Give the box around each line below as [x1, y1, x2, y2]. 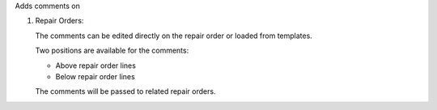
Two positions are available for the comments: [35, 45, 189, 56]
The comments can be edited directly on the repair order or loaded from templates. [35, 31, 313, 40]
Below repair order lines [55, 71, 135, 81]
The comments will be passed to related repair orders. [35, 87, 216, 96]
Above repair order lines [55, 61, 137, 70]
